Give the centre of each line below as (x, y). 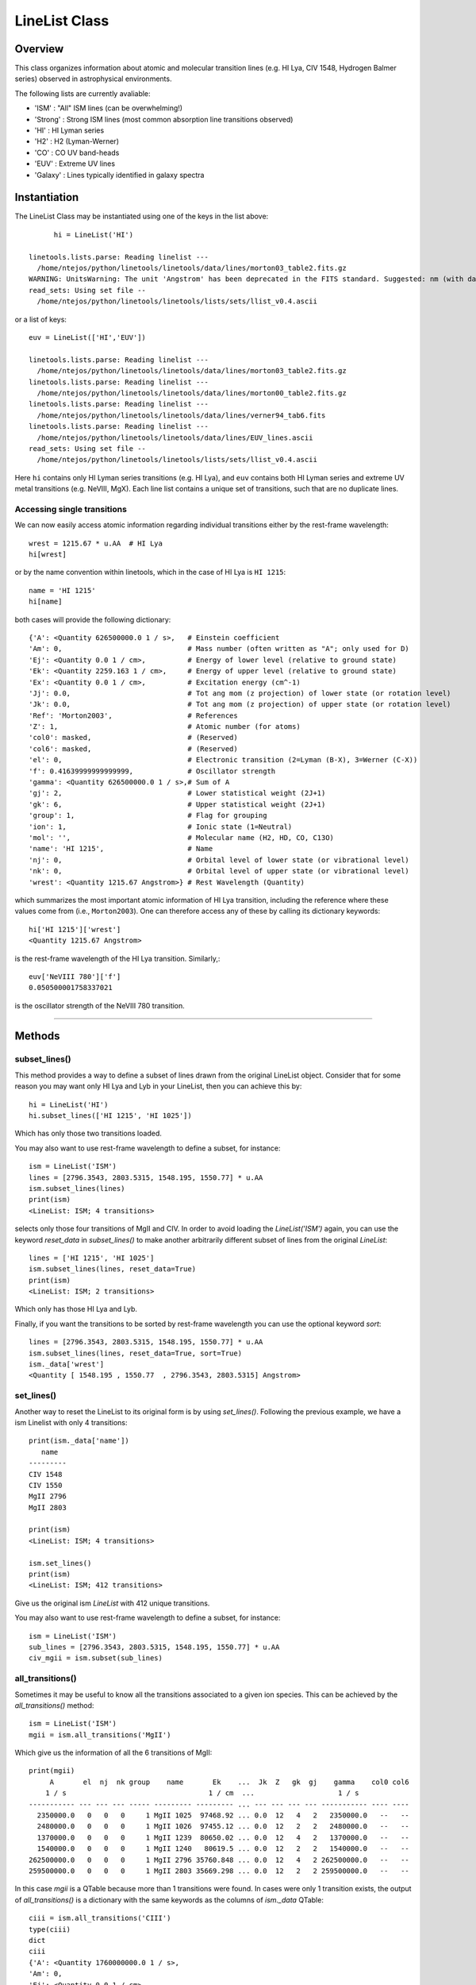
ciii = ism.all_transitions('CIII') (100, 1918)
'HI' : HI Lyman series (69, 130)
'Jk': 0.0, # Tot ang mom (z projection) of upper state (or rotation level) (240, 704)
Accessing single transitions (71, 509)
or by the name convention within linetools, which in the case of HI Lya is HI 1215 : (150, 572)
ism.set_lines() (60, 1563)
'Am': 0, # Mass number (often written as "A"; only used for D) (219, 649)
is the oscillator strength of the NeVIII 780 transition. (100, 1005)
